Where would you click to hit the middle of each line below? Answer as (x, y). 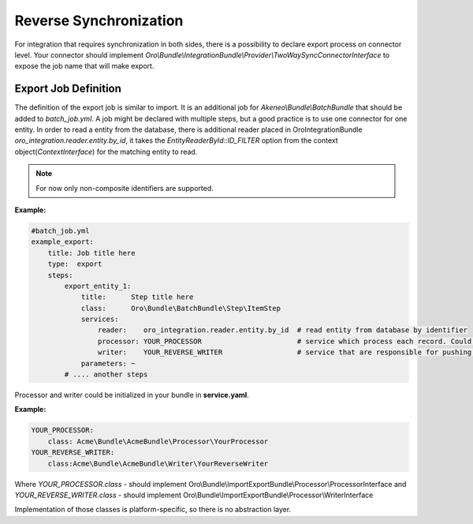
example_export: (63, 242)
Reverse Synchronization (99, 21)
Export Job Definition (68, 89)
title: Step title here (137, 297)
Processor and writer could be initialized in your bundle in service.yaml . (132, 395)
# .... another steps (106, 374)
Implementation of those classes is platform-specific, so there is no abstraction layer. (153, 510)
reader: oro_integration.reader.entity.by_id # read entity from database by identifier (283, 330)
